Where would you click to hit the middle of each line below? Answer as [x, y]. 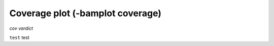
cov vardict [21, 28]
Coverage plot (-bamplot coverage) [85, 13]
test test [20, 37]
